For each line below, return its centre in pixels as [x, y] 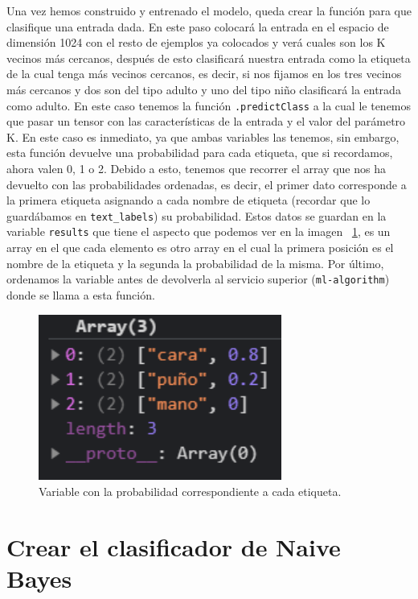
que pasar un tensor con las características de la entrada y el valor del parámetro [206, 121]
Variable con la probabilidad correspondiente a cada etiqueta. [190, 491]
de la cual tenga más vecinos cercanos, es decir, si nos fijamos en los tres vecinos [204, 74]
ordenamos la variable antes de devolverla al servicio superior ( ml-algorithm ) [198, 279]
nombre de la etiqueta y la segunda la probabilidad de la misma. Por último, [195, 263]
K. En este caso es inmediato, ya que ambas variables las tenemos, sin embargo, [203, 136]
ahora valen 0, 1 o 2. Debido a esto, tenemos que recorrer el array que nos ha [196, 168]
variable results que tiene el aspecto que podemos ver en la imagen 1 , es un [199, 231]
